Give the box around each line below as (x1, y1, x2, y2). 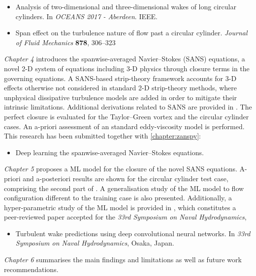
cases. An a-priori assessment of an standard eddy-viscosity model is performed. (4, 121, 245, 131)
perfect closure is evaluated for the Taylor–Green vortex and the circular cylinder (4, 111, 249, 121)
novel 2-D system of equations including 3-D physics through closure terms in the (4, 63, 250, 73)
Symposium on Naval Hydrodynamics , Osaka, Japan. (15, 238, 174, 248)
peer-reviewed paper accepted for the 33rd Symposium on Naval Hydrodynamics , (4, 212, 247, 222)
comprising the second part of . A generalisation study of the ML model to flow (4, 183, 244, 193)
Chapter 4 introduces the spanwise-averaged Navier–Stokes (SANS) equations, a (4, 54, 245, 64)
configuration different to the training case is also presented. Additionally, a (4, 193, 232, 203)
